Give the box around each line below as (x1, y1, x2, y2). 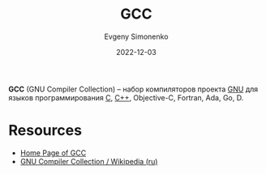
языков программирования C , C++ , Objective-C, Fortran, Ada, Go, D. (8, 92, 244, 102)
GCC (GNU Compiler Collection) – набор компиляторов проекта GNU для (8, 84, 259, 94)
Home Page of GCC (19, 147, 87, 158)
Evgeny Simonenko (104, 32, 169, 41)
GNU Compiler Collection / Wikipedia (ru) (19, 156, 158, 166)
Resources (8, 121, 83, 140)
